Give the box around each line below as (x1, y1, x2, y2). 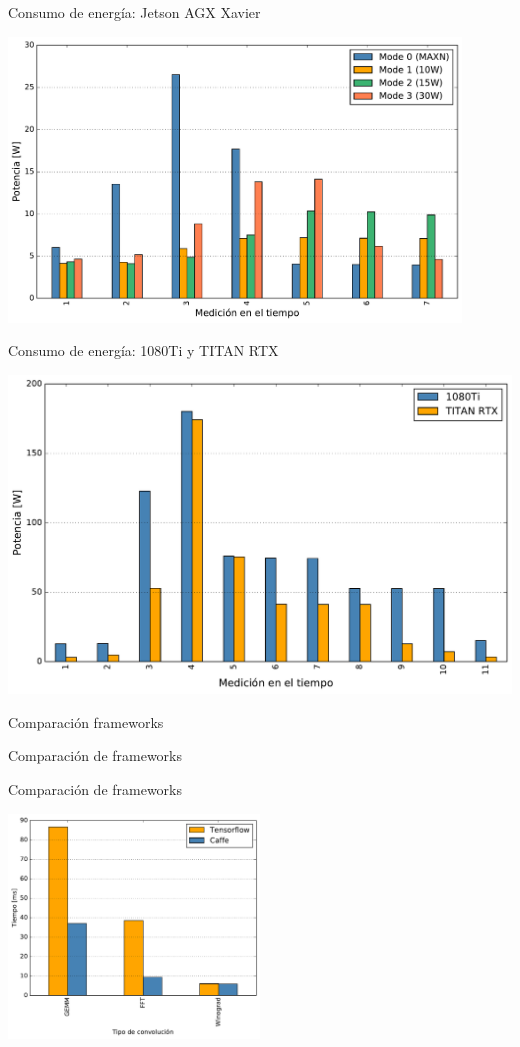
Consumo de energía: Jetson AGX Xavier (8, 2, 261, 22)
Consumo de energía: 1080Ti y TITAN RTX (8, 340, 279, 361)
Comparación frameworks (8, 711, 164, 732)
